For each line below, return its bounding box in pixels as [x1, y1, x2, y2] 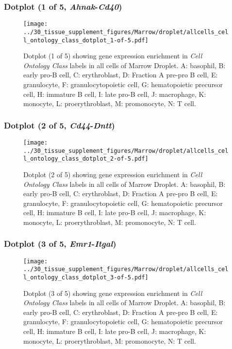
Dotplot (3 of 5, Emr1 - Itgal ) [4, 238, 116, 250]
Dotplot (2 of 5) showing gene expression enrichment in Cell [23, 169, 202, 179]
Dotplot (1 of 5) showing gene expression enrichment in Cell [23, 51, 202, 61]
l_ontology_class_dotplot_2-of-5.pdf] [23, 155, 149, 163]
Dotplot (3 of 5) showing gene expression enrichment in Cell [23, 288, 202, 298]
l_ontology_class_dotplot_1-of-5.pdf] [23, 37, 149, 44]
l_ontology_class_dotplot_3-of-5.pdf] [23, 274, 149, 281]
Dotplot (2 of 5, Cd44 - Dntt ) [4, 119, 115, 131]
